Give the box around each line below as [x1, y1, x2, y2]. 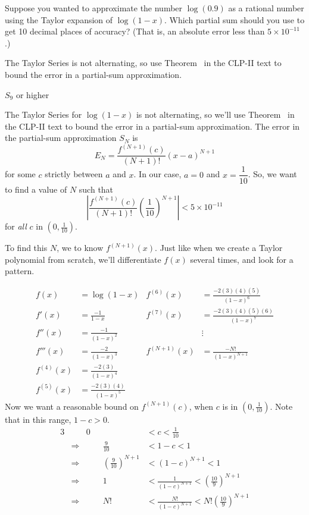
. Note [270, 400, 293, 412]
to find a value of [5, 183, 67, 195]
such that [79, 183, 114, 195]
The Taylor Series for [5, 108, 82, 121]
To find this [5, 241, 48, 254]
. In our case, [133, 168, 182, 180]
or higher [15, 88, 49, 101]
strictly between [45, 168, 103, 180]
